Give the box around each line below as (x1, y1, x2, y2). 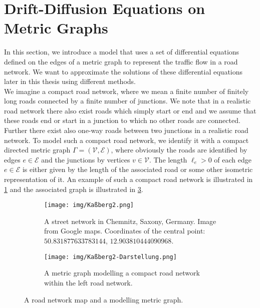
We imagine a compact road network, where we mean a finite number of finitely (4, 85, 249, 96)
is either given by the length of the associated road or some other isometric (22, 164, 253, 174)
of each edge (214, 154, 251, 164)
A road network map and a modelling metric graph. (24, 294, 183, 304)
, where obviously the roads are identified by (111, 144, 247, 155)
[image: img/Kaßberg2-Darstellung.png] (44, 253, 177, 260)
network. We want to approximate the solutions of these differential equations (4, 66, 243, 76)
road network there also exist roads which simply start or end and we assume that (4, 105, 256, 115)
